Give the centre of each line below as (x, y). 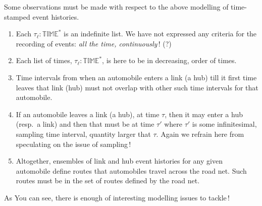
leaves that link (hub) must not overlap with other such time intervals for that (137, 87)
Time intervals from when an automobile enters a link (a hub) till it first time (136, 77)
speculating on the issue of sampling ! (73, 144)
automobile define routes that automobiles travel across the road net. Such (131, 170)
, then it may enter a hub (204, 114)
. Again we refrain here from (200, 134)
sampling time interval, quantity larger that (83, 134)
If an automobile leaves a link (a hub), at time (88, 114)
